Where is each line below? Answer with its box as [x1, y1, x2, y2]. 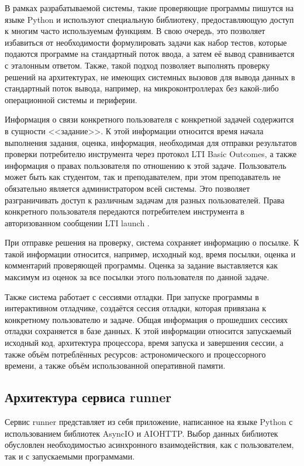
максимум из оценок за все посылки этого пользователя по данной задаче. [5, 271, 270, 283]
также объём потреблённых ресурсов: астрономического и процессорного [5, 348, 266, 360]
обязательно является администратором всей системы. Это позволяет [5, 182, 250, 194]
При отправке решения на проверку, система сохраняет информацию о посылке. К [5, 236, 299, 249]
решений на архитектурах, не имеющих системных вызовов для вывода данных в [5, 70, 295, 83]
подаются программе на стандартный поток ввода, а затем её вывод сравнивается [5, 47, 295, 60]
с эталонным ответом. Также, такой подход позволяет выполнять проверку [5, 59, 270, 71]
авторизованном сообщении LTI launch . [5, 216, 150, 229]
